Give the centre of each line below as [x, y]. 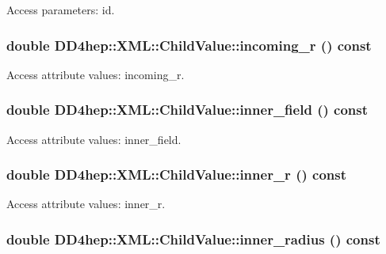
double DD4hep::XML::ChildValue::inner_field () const [187, 110]
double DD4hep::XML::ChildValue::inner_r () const [176, 174]
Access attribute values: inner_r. [86, 204]
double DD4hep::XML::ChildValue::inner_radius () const [193, 239]
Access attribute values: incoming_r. [96, 74]
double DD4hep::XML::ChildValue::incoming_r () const [189, 45]
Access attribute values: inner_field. [94, 139]
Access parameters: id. [61, 9]
